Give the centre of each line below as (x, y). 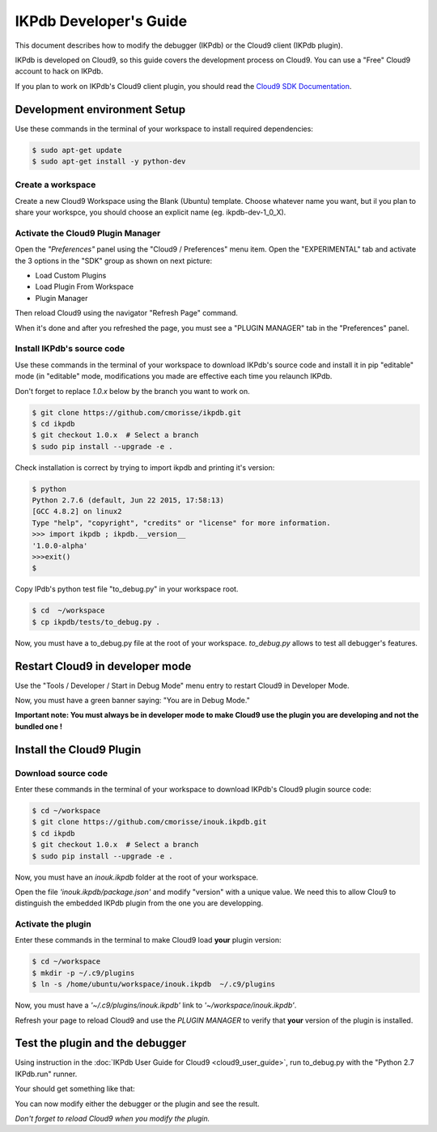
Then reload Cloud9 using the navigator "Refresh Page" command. (127, 313)
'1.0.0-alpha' (60, 545)
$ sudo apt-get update (77, 150)
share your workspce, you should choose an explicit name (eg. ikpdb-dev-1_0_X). (151, 212)
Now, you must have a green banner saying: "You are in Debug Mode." (132, 701)
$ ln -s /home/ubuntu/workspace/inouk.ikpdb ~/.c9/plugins (154, 984)
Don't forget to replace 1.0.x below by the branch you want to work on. (132, 391)
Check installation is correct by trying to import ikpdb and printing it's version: (145, 467)
